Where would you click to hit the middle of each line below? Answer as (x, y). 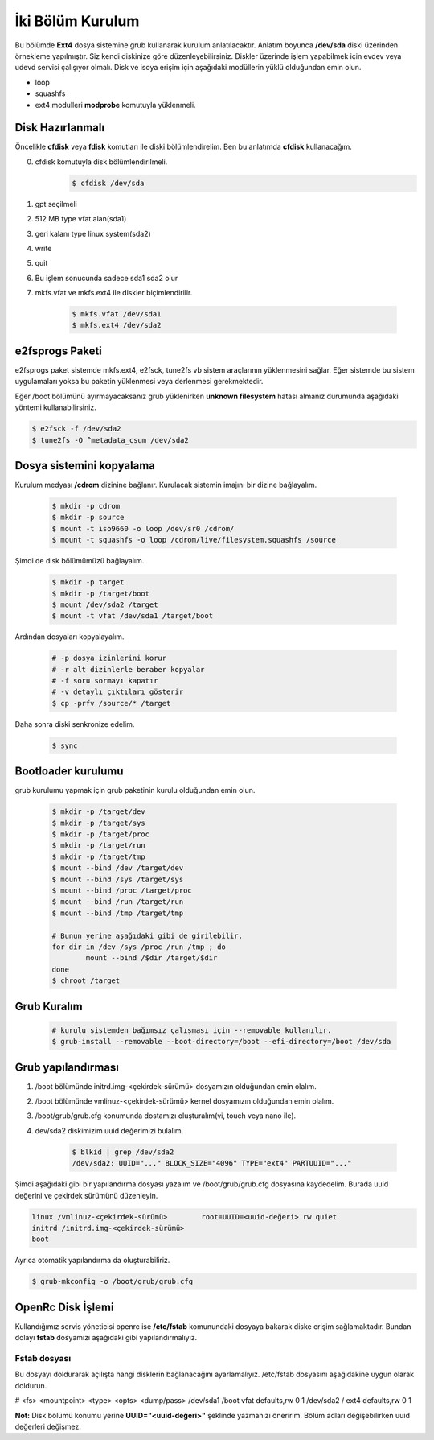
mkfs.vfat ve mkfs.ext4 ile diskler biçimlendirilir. (114, 293)
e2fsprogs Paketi (58, 351)
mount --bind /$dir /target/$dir (151, 958)
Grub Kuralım (49, 1006)
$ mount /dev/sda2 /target (105, 604)
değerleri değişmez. (48, 1426)
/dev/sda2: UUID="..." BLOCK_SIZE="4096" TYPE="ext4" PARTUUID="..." (212, 1164)
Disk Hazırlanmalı (59, 128)
